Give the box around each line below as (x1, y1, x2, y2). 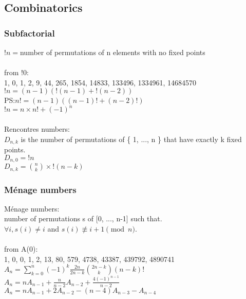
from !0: (4, 67, 29, 78)
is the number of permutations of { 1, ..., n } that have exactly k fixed (21, 133, 242, 144)
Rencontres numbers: (4, 124, 70, 134)
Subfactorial (4, 26, 55, 39)
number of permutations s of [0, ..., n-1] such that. (4, 213, 162, 224)
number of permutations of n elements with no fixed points (20, 47, 205, 57)
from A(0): (4, 243, 38, 254)
